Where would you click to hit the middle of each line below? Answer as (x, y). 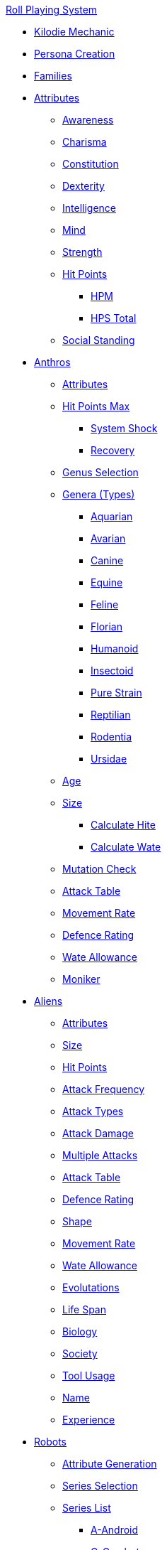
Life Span (85, 1309)
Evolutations (91, 1287)
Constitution (91, 164)
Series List (87, 1508)
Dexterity (83, 186)
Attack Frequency (104, 1089)
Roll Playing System (52, 10)
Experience (89, 1420)
